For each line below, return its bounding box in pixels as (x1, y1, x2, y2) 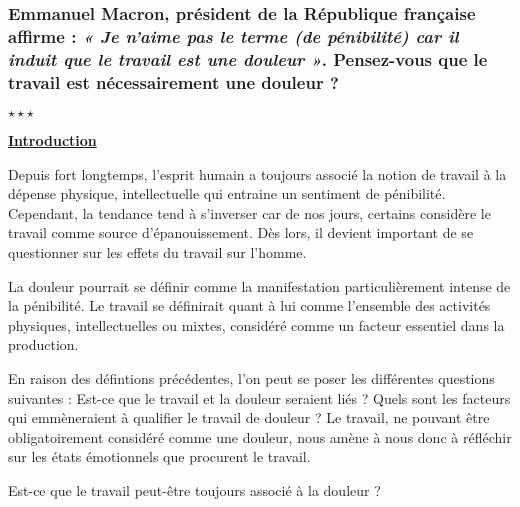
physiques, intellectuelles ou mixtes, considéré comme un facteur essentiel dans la (8, 314, 505, 335)
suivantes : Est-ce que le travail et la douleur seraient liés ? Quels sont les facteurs (8, 387, 511, 408)
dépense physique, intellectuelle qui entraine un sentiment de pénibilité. (8, 183, 446, 204)
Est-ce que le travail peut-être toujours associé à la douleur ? (8, 479, 381, 500)
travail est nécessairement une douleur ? (8, 69, 339, 94)
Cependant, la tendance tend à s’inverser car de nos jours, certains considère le (8, 202, 491, 223)
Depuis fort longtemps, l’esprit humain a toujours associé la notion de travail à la (8, 163, 507, 184)
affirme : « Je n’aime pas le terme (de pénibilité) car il (8, 23, 459, 48)
